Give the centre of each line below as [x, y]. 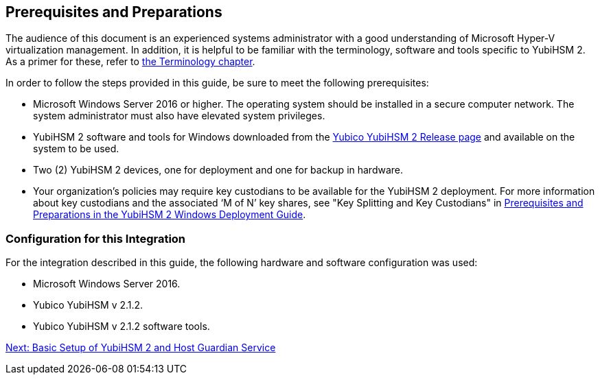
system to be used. [76, 149]
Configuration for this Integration [96, 238]
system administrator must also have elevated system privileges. [179, 116]
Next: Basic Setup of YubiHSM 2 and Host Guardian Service [141, 348]
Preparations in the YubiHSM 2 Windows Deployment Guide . [170, 215]
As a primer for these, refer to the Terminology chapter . [130, 62]
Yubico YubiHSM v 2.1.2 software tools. [122, 326]
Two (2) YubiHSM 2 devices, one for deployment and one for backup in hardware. [218, 170]
